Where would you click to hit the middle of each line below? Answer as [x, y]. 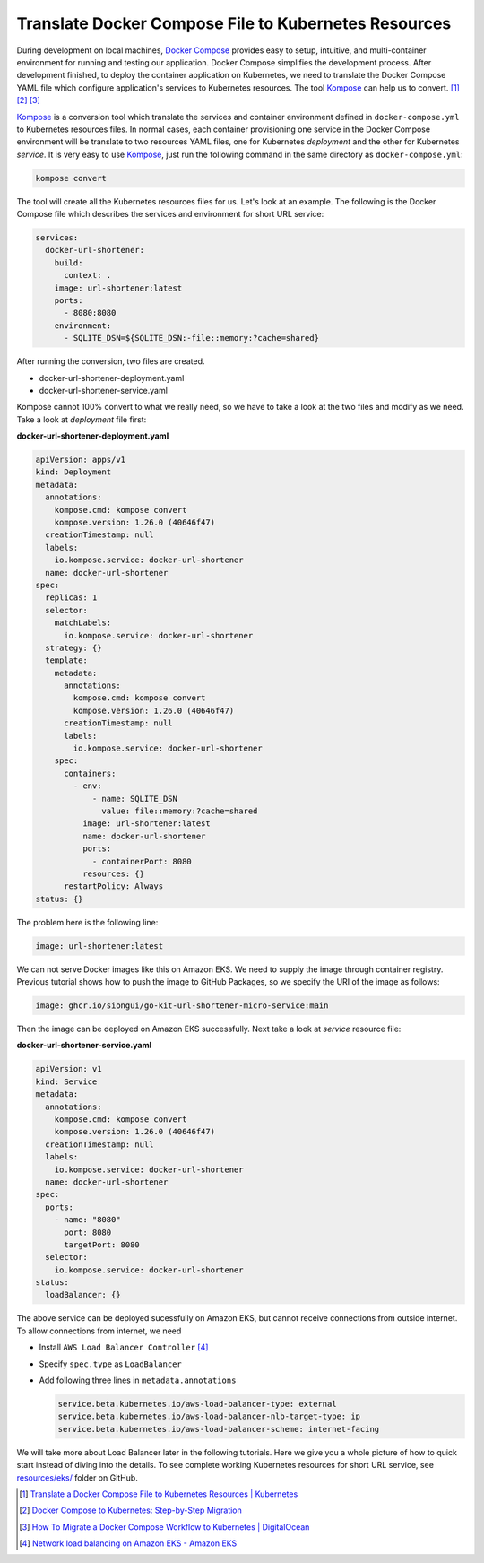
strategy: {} [73, 647]
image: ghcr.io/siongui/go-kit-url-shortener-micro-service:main [182, 1006]
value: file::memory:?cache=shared [180, 811]
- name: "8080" [87, 1220]
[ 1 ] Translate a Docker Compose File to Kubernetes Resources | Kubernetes [159, 1494]
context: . [88, 275]
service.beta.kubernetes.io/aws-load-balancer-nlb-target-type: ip [209, 1416]
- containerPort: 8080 [142, 861]
